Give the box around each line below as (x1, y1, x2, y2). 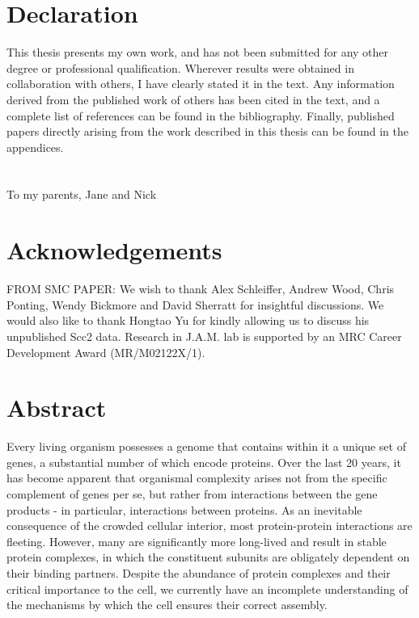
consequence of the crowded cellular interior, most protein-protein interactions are (6, 517, 413, 534)
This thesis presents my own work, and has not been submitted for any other (6, 44, 389, 61)
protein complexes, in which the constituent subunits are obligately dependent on (6, 549, 410, 565)
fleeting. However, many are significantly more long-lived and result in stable (6, 532, 387, 549)
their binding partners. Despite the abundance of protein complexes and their (6, 565, 391, 582)
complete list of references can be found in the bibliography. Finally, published (6, 107, 395, 124)
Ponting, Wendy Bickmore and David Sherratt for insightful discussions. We (6, 296, 384, 313)
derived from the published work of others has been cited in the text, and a (6, 90, 380, 107)
